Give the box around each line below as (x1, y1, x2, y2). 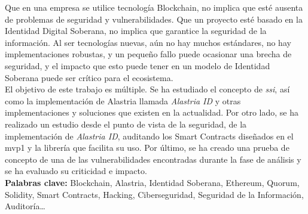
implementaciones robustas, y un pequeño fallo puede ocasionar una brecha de (5, 48, 292, 60)
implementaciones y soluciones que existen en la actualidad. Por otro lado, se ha (5, 106, 299, 119)
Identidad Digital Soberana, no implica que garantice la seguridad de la (5, 24, 267, 37)
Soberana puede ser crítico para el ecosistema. (5, 71, 173, 83)
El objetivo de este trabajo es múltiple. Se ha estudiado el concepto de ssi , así (5, 83, 290, 95)
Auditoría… (5, 200, 45, 212)
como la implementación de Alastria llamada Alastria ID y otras (5, 94, 241, 107)
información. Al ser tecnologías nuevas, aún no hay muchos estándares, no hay (5, 36, 291, 48)
